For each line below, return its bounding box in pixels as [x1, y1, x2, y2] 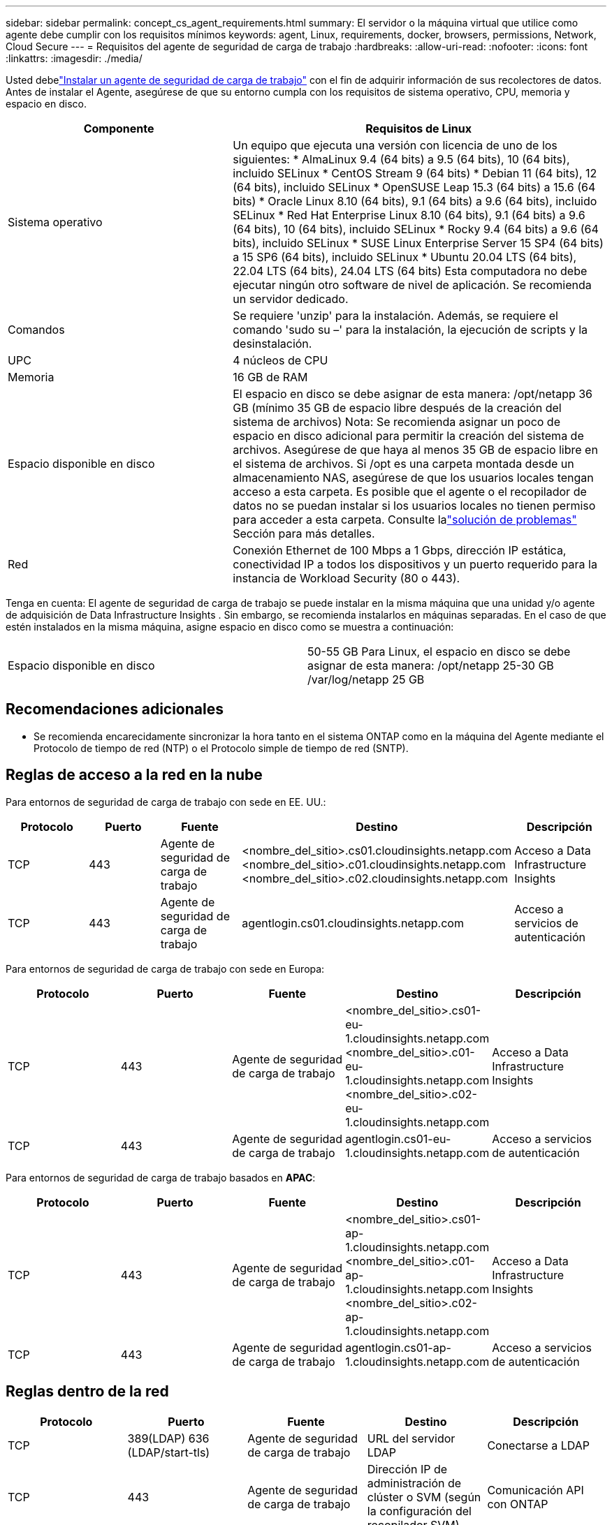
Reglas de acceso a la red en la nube [6, 766, 263, 784]
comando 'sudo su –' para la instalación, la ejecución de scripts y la [233, 323, 588, 337]
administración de [367, 1475, 462, 1490]
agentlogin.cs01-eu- [345, 1131, 451, 1146]
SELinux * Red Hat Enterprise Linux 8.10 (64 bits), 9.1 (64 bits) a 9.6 [233, 208, 585, 222]
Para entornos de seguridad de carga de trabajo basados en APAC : [6, 1171, 316, 1184]
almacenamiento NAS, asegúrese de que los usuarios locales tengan [233, 471, 594, 485]
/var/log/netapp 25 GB [307, 672, 425, 686]
